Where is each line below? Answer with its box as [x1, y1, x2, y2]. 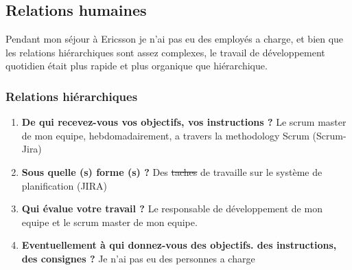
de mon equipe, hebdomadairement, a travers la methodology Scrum [21, 128, 309, 142]
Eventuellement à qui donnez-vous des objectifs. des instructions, [21, 238, 337, 252]
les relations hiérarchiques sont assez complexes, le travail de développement [5, 45, 325, 59]
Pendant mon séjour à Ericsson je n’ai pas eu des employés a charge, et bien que [5, 32, 344, 46]
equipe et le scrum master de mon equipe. [21, 214, 198, 229]
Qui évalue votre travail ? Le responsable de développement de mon [21, 201, 322, 216]
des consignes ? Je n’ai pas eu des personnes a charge [21, 251, 255, 265]
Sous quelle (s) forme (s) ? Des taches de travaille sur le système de [21, 164, 322, 179]
